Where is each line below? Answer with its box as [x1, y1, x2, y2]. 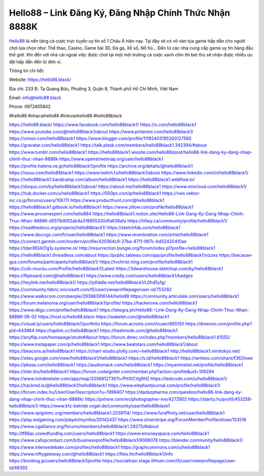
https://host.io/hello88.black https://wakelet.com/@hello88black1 [38, 314, 170, 320]
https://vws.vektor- [162, 190, 201, 196]
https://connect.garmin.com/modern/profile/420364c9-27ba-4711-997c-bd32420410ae [9, 238, 187, 244]
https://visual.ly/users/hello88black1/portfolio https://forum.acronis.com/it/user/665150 [9, 321, 184, 326]
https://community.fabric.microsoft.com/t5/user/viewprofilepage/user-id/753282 [9, 286, 172, 292]
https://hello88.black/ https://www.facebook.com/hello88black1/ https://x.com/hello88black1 [9, 122, 197, 127]
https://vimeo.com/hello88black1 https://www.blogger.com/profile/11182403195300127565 [9, 135, 192, 142]
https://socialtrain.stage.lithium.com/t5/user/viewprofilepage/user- [102, 458, 237, 464]
